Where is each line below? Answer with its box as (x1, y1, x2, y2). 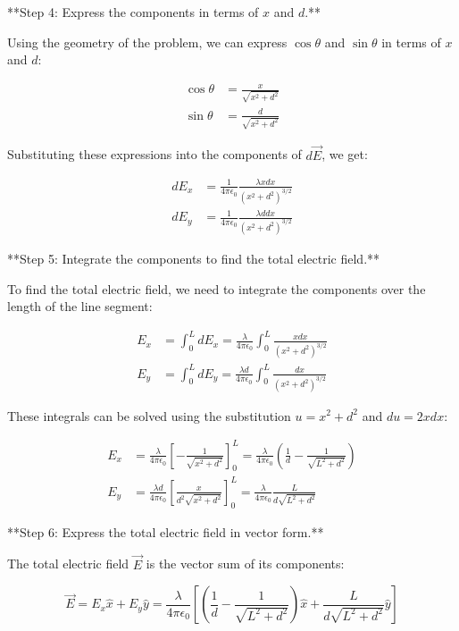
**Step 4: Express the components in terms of (7, 3, 259, 21)
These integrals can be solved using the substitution (7, 406, 291, 425)
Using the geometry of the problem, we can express (7, 32, 288, 51)
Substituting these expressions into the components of (7, 145, 302, 164)
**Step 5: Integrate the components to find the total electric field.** (7, 248, 380, 267)
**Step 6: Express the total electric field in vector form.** (7, 522, 324, 541)
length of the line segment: (7, 297, 153, 315)
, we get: (321, 145, 368, 164)
